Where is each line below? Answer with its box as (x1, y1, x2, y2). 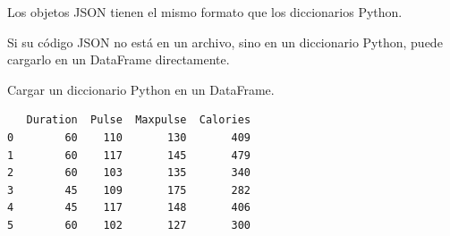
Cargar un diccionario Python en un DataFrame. (7, 80, 275, 98)
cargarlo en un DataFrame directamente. (7, 50, 230, 69)
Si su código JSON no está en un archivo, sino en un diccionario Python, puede (7, 32, 443, 51)
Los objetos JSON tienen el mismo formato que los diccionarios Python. (7, 3, 403, 21)
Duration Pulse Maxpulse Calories (26, 114, 251, 127)
